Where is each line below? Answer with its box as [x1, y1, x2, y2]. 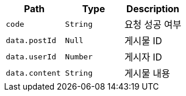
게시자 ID [124, 51, 163, 63]
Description [126, 3, 180, 15]
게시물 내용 [124, 67, 170, 79]
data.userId [6, 52, 57, 61]
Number [65, 52, 93, 61]
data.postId [6, 35, 57, 45]
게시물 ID [124, 35, 163, 47]
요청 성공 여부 [124, 19, 181, 30]
